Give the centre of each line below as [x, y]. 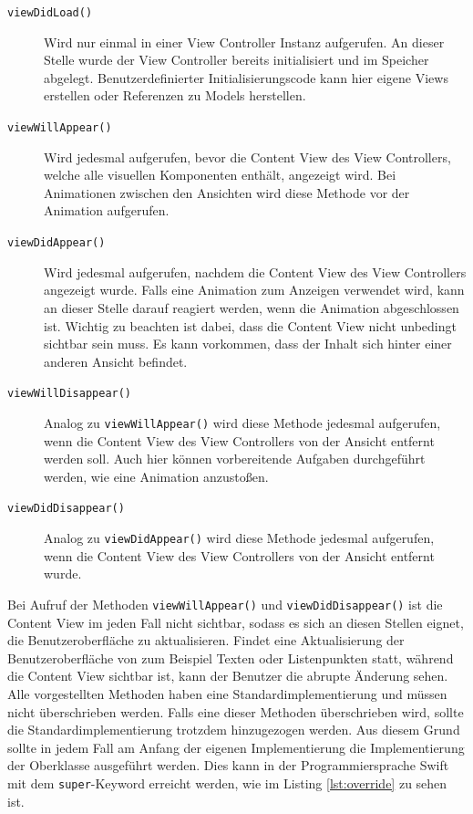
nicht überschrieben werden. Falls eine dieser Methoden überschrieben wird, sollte [236, 711]
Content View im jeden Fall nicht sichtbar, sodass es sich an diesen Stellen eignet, [236, 622]
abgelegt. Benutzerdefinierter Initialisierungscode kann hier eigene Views [246, 77]
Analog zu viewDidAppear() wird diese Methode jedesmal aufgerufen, [239, 538]
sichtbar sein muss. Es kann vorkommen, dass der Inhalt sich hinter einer [248, 344]
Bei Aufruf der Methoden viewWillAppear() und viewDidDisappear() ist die [225, 604]
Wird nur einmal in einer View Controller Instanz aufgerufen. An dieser [244, 42]
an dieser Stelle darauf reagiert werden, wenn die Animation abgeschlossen [252, 307]
